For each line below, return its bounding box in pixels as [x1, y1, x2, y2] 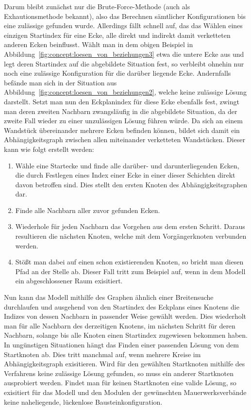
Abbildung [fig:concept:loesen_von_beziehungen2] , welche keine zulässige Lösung [4, 87, 247, 97]
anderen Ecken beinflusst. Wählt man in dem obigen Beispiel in [4, 39, 193, 49]
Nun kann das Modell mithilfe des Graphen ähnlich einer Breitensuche [4, 292, 214, 302]
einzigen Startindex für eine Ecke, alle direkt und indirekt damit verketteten [4, 30, 231, 40]
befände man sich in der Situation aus [4, 77, 117, 87]
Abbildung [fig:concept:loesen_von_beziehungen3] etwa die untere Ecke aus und [4, 49, 244, 59]
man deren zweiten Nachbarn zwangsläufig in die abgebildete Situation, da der [4, 106, 237, 116]
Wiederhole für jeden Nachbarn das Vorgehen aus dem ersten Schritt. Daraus [15, 221, 245, 231]
